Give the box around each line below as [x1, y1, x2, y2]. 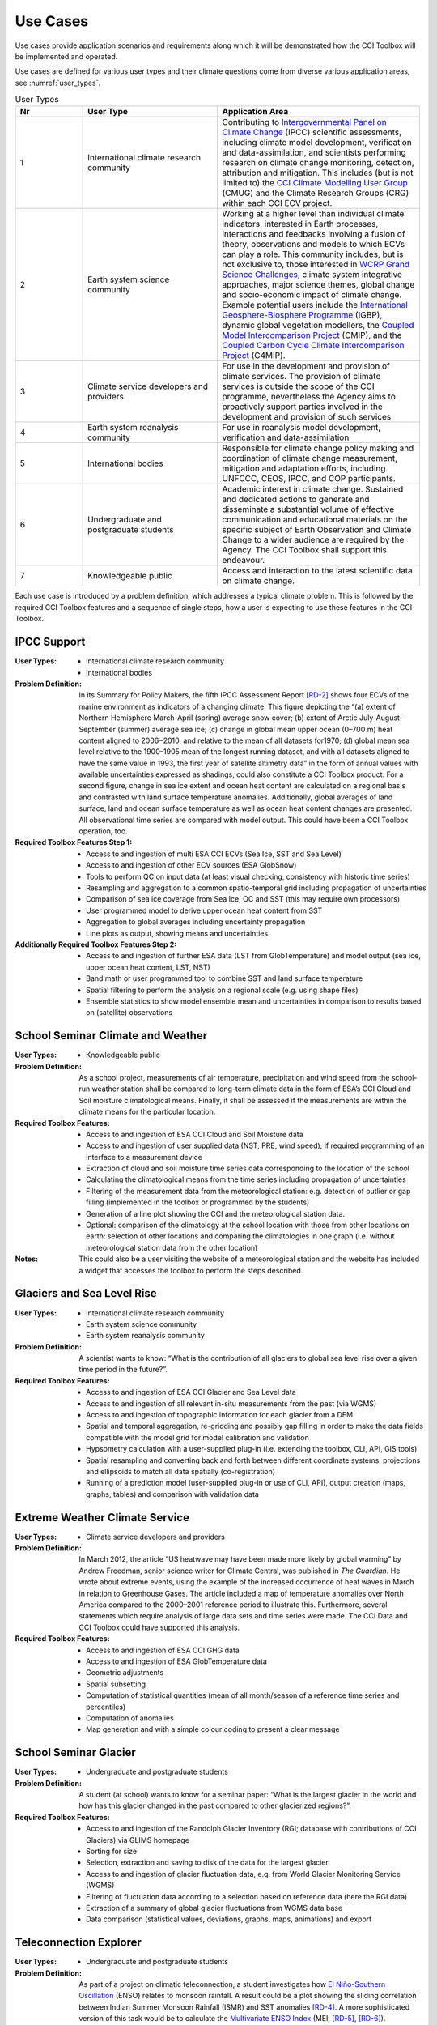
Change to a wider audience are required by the [222, 535, 405, 546]
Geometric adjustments [86, 1668, 164, 1678]
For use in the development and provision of [222, 360, 390, 372]
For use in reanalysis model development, [222, 422, 381, 433]
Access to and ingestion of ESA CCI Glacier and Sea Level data [86, 1388, 296, 1397]
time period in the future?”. [78, 1365, 168, 1375]
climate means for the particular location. [78, 1106, 216, 1117]
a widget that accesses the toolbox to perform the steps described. [78, 1265, 303, 1275]
